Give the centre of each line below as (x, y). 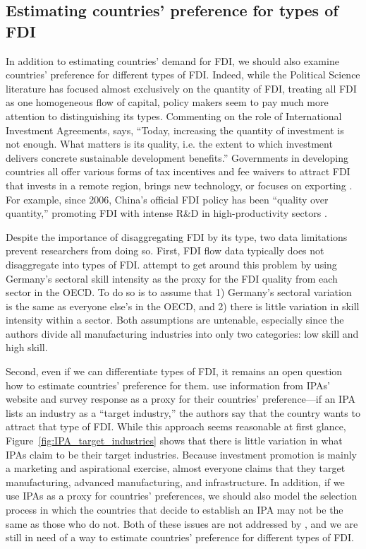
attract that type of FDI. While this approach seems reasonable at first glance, (176, 426)
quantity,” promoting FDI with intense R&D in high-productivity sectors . (166, 213)
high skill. (27, 347)
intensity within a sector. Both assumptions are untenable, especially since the (175, 320)
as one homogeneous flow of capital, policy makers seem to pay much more (167, 102)
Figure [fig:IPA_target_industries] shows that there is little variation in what (174, 441)
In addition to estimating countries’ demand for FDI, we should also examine (172, 60)
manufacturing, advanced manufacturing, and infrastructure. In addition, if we (175, 482)
